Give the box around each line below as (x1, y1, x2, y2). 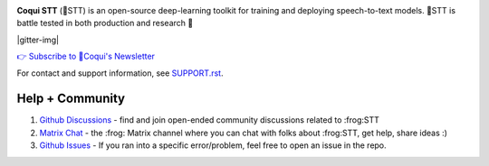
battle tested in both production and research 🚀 (16, 18, 194, 29)
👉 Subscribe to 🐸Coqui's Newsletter (16, 51, 156, 62)
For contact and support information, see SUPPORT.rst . (16, 68, 224, 78)
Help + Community (16, 91, 126, 106)
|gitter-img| (16, 34, 59, 45)
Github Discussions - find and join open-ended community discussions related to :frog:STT (39, 115, 379, 125)
